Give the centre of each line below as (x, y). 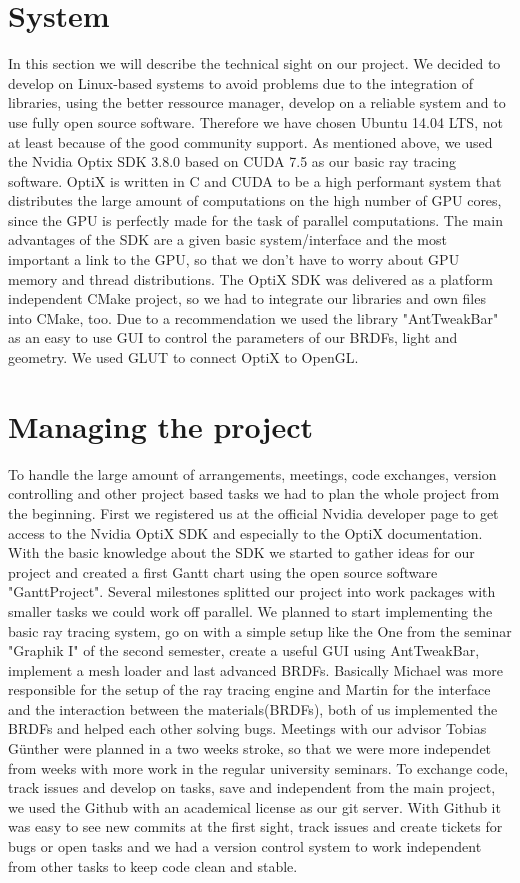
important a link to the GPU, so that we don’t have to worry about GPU (234, 259)
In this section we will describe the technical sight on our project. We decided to (254, 63)
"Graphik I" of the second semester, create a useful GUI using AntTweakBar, (244, 650)
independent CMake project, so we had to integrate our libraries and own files (247, 298)
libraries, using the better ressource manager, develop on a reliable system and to (257, 102)
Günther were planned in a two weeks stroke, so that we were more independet (250, 748)
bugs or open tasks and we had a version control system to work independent (245, 846)
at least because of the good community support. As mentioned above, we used (250, 141)
